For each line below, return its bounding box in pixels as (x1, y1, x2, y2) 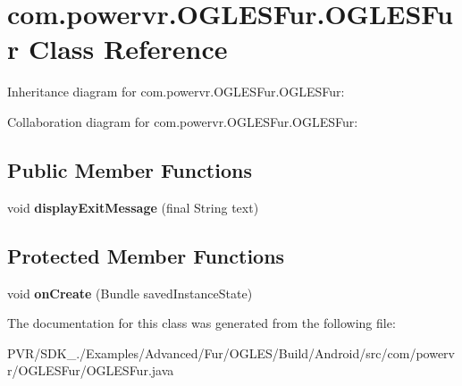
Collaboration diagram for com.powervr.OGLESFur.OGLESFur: (7, 112, 358, 130)
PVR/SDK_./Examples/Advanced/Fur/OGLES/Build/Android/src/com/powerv (7, 343, 455, 362)
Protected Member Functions (7, 241, 285, 269)
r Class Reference (7, 30, 228, 67)
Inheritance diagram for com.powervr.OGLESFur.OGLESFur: (7, 82, 345, 101)
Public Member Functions (7, 155, 252, 183)
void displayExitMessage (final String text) (7, 197, 259, 216)
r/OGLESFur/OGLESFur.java (7, 361, 174, 380)
